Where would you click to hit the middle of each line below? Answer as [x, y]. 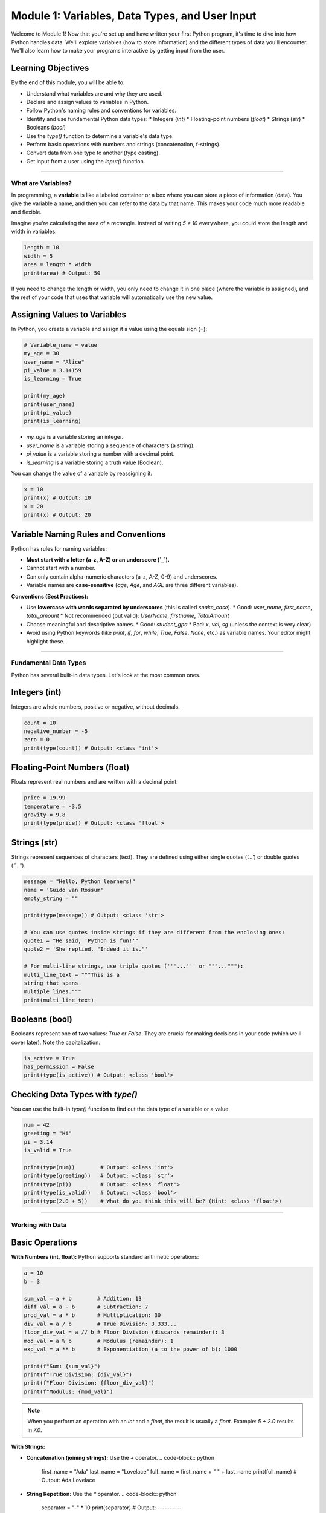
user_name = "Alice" [54, 362]
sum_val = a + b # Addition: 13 [83, 1298]
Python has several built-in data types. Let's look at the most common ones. [106, 675]
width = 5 [38, 256]
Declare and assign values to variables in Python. [88, 102]
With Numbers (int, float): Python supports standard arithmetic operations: [105, 1257]
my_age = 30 [42, 353]
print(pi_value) [48, 412]
